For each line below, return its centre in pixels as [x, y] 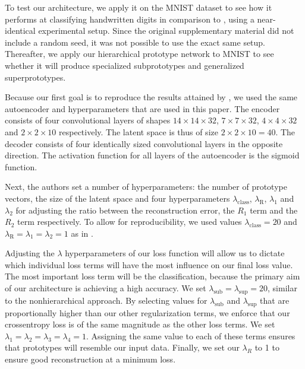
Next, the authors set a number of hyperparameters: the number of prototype [146, 187]
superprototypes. [35, 77]
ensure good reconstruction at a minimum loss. [90, 359]
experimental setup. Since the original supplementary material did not [166, 31]
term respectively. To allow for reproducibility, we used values [129, 222]
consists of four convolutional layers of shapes [88, 120]
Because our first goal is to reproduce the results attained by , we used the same [151, 97]
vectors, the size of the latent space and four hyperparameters [117, 198]
